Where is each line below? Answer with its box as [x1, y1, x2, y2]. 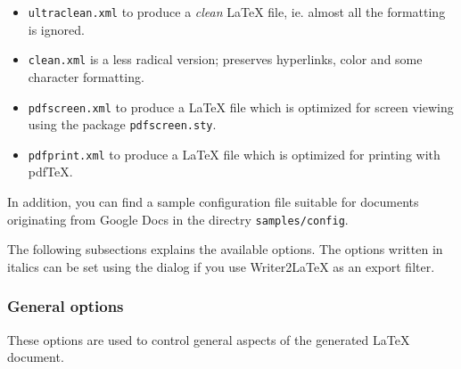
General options [7, 295, 124, 317]
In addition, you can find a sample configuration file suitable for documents [7, 193, 419, 211]
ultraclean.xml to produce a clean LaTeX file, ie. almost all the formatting [28, 3, 446, 20]
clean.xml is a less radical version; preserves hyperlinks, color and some [28, 50, 423, 69]
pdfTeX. [28, 162, 73, 181]
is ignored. [28, 20, 85, 38]
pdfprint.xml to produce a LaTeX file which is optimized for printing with [28, 144, 440, 163]
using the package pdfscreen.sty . [28, 115, 217, 134]
